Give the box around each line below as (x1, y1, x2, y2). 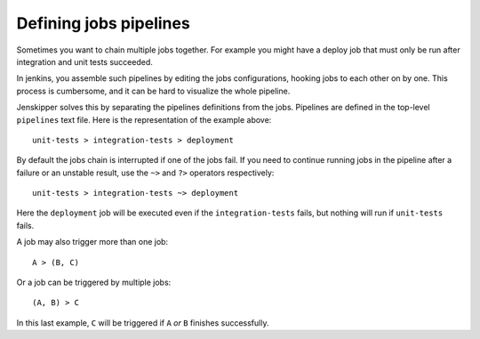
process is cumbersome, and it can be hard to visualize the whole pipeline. (16, 85, 291, 96)
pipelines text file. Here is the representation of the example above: (16, 114, 272, 125)
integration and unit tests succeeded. (16, 56, 153, 67)
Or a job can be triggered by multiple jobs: (16, 277, 172, 288)
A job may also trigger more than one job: (16, 237, 169, 247)
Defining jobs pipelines (16, 13, 190, 33)
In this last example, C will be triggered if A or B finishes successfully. (16, 317, 269, 328)
